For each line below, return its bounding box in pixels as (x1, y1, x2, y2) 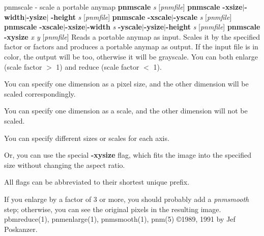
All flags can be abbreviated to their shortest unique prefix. (4, 176, 190, 187)
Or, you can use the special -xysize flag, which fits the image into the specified (4, 150, 251, 160)
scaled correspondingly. (4, 88, 76, 99)
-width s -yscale (87, 21, 142, 32)
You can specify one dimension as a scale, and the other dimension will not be (4, 105, 248, 116)
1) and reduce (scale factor (56, 61, 139, 72)
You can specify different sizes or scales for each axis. (4, 132, 169, 143)
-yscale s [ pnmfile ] (173, 11, 232, 22)
